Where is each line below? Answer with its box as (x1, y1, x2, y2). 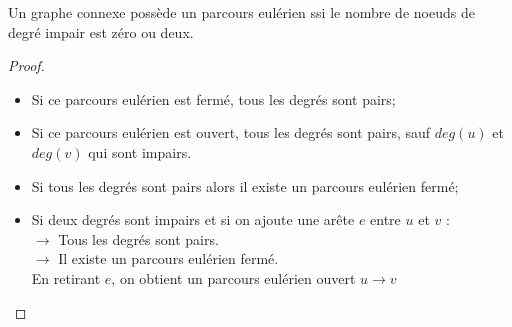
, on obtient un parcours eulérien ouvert (111, 267, 356, 288)
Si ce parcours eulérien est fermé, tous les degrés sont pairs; (31, 88, 396, 109)
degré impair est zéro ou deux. (8, 21, 194, 42)
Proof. (8, 55, 45, 76)
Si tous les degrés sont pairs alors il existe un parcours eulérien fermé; (31, 175, 459, 196)
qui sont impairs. (88, 141, 192, 162)
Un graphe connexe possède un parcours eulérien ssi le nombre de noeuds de (8, 2, 475, 22)
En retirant (31, 267, 101, 288)
